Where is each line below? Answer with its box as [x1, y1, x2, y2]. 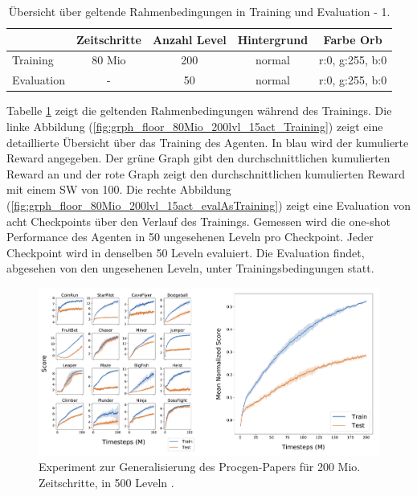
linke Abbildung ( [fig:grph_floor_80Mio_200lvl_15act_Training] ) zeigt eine [6, 117, 383, 134]
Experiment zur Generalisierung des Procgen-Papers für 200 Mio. [39, 458, 361, 475]
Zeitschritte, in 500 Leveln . [39, 473, 174, 490]
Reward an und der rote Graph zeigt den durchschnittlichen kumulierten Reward [6, 165, 405, 182]
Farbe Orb [323, 31, 382, 47]
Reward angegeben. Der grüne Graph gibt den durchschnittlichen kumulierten [6, 150, 390, 166]
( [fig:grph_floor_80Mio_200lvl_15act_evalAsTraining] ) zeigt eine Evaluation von [6, 196, 411, 213]
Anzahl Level [152, 31, 227, 47]
